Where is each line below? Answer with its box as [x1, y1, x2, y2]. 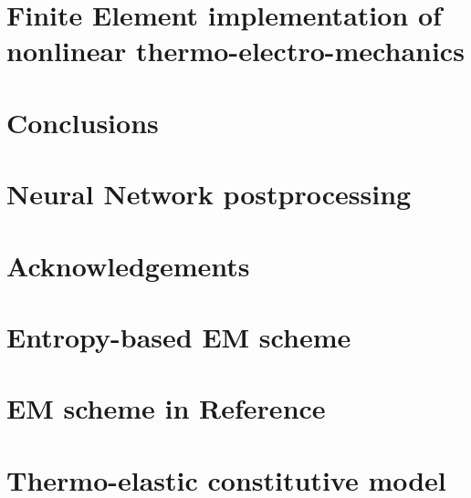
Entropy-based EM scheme [6, 317, 351, 355]
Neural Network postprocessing [6, 175, 412, 213]
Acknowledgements [6, 246, 250, 284]
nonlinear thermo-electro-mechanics [6, 32, 465, 69]
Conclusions [6, 103, 159, 140]
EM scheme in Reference [6, 389, 326, 427]
